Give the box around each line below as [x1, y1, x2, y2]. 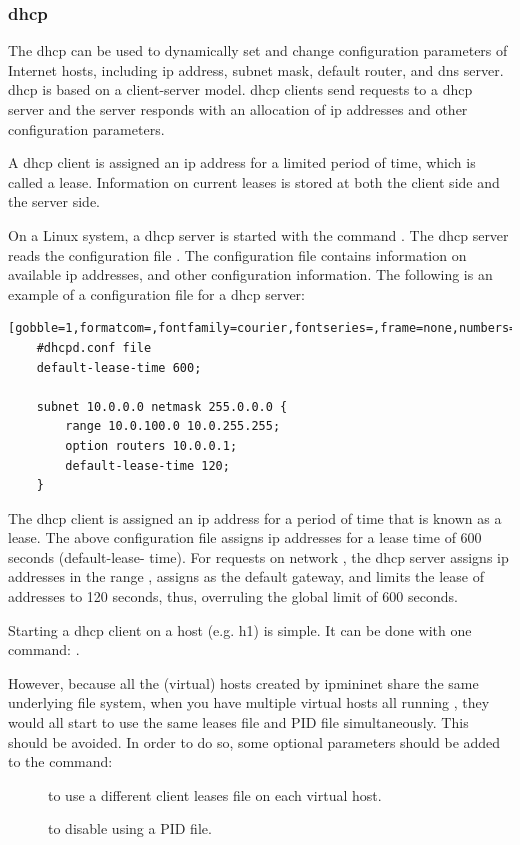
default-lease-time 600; [36, 360, 202, 375]
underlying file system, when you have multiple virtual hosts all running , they [8, 692, 490, 713]
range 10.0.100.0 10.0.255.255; [65, 419, 281, 434]
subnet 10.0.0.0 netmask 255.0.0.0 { [36, 399, 288, 414]
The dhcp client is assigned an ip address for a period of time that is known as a [8, 507, 502, 528]
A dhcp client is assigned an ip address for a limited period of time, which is [8, 152, 476, 173]
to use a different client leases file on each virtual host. [48, 784, 382, 805]
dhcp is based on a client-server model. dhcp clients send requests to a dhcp [8, 79, 473, 100]
